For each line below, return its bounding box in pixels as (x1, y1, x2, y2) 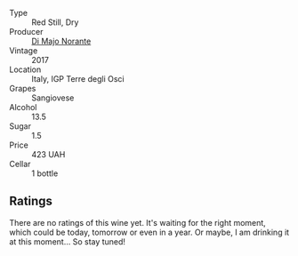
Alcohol (9, 102, 37, 112)
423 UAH (31, 149, 66, 159)
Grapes (9, 84, 36, 93)
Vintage (9, 45, 38, 56)
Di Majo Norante (31, 36, 92, 46)
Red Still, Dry (31, 17, 79, 28)
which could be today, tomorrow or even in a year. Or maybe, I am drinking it (9, 227, 290, 237)
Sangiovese (31, 92, 75, 103)
